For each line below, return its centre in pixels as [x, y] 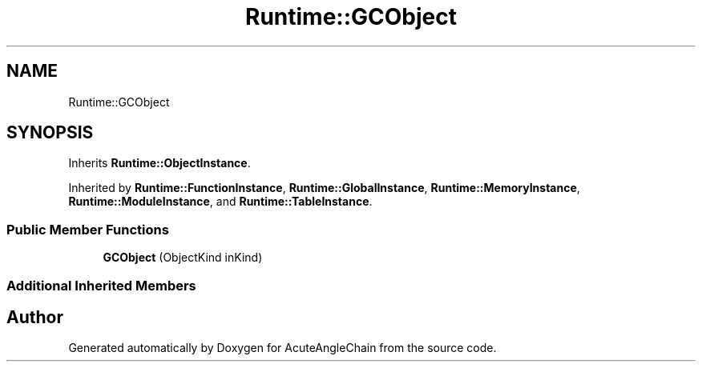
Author [35, 317]
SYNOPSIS [50, 133]
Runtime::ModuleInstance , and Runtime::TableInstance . [220, 202]
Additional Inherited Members [101, 285]
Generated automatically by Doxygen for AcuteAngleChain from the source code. [282, 348]
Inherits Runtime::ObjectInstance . [159, 163]
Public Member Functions [88, 229]
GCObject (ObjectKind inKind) [183, 258]
